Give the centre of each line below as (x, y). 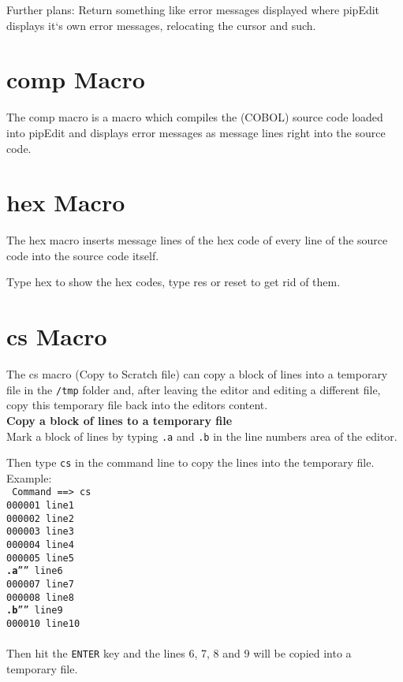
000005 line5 (40, 558)
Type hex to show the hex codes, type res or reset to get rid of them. (174, 282)
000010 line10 (43, 624)
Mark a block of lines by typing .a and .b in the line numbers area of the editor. (202, 436)
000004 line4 (40, 545)
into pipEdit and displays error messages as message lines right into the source (196, 132)
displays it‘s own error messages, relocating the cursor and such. (161, 25)
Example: (29, 477)
